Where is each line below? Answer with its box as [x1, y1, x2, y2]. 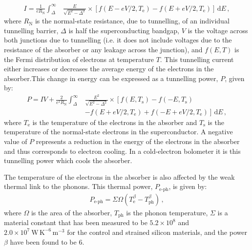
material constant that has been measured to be [4, 217, 147, 228]
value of [4, 136, 27, 146]
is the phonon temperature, [126, 207, 208, 217]
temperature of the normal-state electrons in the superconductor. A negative [4, 126, 233, 137]
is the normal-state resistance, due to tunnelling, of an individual [35, 16, 230, 26]
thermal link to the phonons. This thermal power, [4, 181, 153, 191]
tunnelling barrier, [4, 25, 59, 35]
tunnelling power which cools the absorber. [4, 155, 132, 166]
